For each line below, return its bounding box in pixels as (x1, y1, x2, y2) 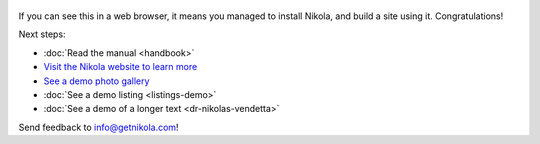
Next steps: (18, 28, 66, 40)
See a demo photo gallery (43, 75, 150, 87)
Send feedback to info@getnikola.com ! (18, 121, 179, 133)
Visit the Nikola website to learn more (43, 61, 198, 73)
